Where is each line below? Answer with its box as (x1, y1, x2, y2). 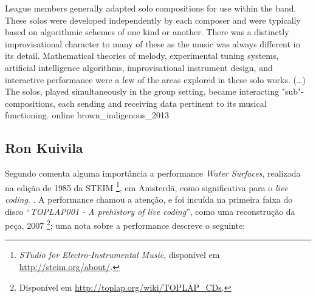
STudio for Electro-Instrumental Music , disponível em (19, 248, 220, 261)
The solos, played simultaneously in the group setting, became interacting (5, 85, 280, 98)
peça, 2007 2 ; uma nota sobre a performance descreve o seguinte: (5, 217, 246, 231)
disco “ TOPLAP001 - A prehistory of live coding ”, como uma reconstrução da (5, 205, 295, 217)
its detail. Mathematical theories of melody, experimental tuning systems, (5, 49, 279, 62)
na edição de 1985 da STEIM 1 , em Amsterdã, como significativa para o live (5, 179, 288, 194)
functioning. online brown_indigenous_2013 (5, 109, 170, 121)
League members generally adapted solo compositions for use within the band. (5, 2, 297, 14)
